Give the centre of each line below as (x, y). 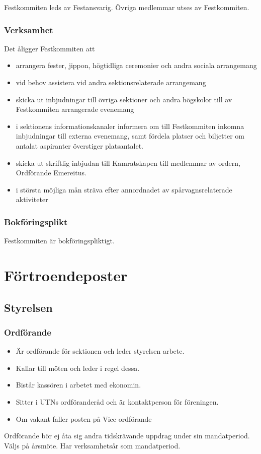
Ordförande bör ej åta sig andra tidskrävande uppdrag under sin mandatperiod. (127, 436)
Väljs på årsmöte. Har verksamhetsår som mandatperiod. (92, 445)
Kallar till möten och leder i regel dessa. (78, 368)
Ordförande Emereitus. (51, 173)
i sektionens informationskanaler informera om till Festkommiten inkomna (130, 126)
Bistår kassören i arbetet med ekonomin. (78, 385)
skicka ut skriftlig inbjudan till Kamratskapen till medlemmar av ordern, (128, 163)
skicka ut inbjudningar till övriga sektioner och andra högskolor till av (124, 99)
